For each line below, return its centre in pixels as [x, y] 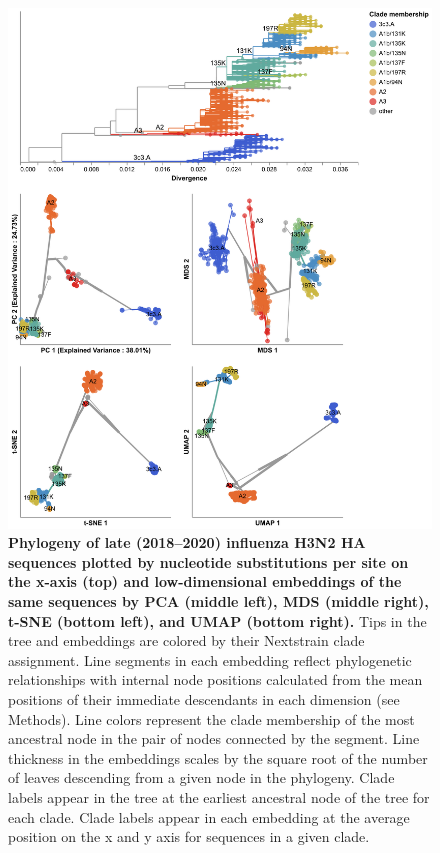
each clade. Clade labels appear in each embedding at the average [209, 816]
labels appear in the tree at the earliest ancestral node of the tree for [219, 796]
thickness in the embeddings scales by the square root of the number [218, 757]
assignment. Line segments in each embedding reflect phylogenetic [210, 659]
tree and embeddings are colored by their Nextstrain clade [186, 640]
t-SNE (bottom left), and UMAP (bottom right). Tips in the [217, 620]
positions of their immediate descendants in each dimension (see [204, 698]
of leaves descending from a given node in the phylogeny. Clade [201, 777]
